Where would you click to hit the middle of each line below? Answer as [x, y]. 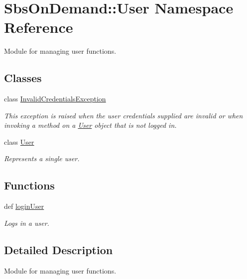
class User [19, 141]
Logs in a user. [27, 223]
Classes [23, 78]
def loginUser [24, 206]
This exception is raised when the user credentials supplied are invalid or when [123, 115]
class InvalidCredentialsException [55, 99]
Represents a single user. [42, 158]
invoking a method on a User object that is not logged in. [90, 125]
